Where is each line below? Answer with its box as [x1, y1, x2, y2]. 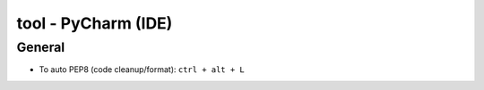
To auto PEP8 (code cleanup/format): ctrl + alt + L [39, 64, 246, 75]
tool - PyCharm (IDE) [16, 13, 173, 33]
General [16, 39, 65, 55]
